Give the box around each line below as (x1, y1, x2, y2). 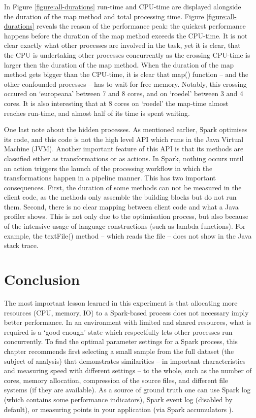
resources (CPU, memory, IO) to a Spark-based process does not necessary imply (4, 307, 249, 317)
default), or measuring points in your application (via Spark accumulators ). (4, 404, 234, 414)
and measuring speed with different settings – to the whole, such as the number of (4, 365, 252, 376)
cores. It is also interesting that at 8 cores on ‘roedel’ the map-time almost (4, 98, 228, 108)
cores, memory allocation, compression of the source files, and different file (4, 375, 228, 385)
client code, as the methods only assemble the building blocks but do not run (4, 192, 237, 202)
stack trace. (4, 240, 39, 250)
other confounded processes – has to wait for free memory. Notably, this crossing (4, 78, 247, 89)
